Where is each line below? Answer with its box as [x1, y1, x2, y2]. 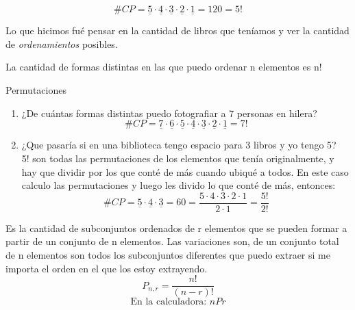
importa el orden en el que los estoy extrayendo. [5, 261, 208, 275]
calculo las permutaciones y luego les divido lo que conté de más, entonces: [21, 178, 336, 192]
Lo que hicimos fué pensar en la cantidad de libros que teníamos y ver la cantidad [5, 23, 350, 38]
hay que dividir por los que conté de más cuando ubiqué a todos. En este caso [21, 164, 349, 179]
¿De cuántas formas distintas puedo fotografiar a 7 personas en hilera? [21, 105, 317, 120]
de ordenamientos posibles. [5, 36, 118, 51]
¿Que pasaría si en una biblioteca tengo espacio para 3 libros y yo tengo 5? [21, 138, 336, 152]
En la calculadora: [130, 297, 207, 307]
